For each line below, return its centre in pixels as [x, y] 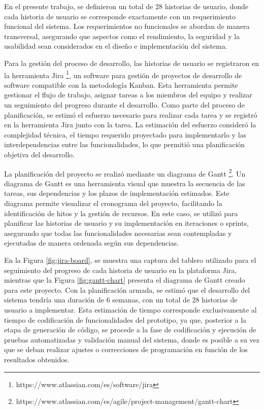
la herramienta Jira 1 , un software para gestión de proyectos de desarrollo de [123, 74]
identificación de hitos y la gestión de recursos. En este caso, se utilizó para [121, 213]
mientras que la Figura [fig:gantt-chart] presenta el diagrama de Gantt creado [125, 280]
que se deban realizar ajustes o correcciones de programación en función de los [126, 349]
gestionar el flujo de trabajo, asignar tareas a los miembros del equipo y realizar [128, 95]
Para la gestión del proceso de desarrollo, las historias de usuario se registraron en [132, 63]
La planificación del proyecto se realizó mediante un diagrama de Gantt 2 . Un [125, 173]
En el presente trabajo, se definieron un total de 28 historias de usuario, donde [126, 6]
